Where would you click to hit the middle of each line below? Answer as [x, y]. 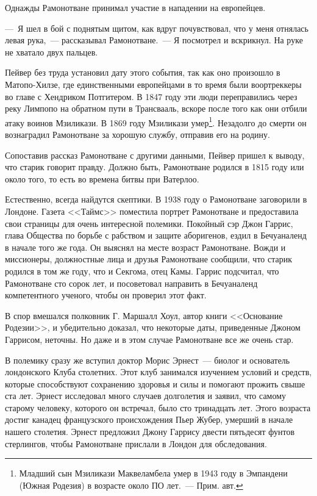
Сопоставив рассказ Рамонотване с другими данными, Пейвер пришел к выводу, [155, 155]
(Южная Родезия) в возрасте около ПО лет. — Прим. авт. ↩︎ [131, 485]
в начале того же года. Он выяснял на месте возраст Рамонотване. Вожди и [145, 247]
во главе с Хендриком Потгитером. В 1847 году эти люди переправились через [151, 96]
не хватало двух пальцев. [52, 52]
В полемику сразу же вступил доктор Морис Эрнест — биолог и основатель [148, 360]
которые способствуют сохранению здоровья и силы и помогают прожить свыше [155, 383]
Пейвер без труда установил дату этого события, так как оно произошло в [143, 72]
